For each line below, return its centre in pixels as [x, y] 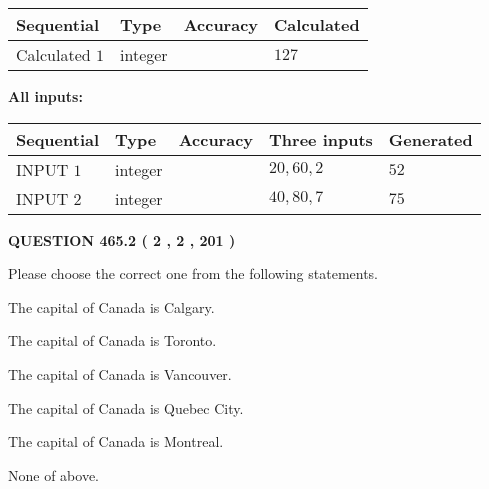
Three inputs [321, 139]
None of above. [53, 474]
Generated [430, 139]
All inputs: [45, 96]
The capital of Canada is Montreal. [116, 441]
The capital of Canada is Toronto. [112, 340]
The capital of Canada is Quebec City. [126, 407]
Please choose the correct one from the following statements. [193, 273]
